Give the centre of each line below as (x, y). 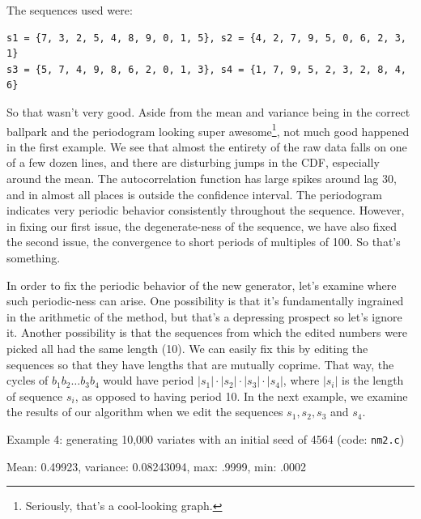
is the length (373, 380)
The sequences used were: (70, 10)
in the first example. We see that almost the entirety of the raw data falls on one (207, 146)
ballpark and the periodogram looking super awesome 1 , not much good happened (208, 130)
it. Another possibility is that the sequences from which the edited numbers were (207, 332)
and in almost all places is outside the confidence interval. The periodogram (194, 194)
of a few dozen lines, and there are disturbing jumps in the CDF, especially (193, 162)
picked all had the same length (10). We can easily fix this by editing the (187, 348)
